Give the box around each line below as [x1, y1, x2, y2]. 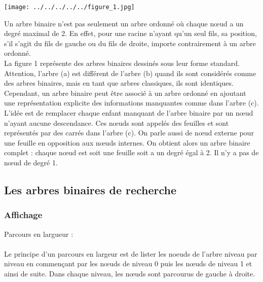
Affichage [4, 208, 43, 221]
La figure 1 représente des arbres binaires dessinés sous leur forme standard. [4, 58, 240, 68]
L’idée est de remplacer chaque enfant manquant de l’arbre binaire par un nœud [4, 108, 253, 118]
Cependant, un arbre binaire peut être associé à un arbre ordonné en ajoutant [4, 87, 246, 98]
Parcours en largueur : [4, 228, 73, 239]
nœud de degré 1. [4, 157, 58, 167]
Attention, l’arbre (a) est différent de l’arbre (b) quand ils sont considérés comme [4, 67, 256, 78]
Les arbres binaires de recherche [4, 182, 177, 197]
